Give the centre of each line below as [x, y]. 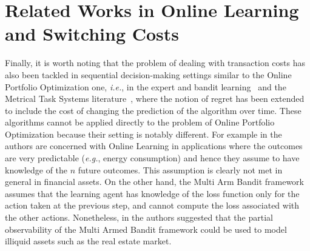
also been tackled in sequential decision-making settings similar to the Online [148, 74]
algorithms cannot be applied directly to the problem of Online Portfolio [140, 122]
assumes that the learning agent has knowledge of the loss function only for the [152, 193]
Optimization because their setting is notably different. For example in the [143, 134]
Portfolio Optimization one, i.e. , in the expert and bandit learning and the [146, 86]
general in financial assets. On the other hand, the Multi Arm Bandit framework [154, 182]
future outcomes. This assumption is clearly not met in [180, 169]
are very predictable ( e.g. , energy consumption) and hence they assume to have [152, 158]
